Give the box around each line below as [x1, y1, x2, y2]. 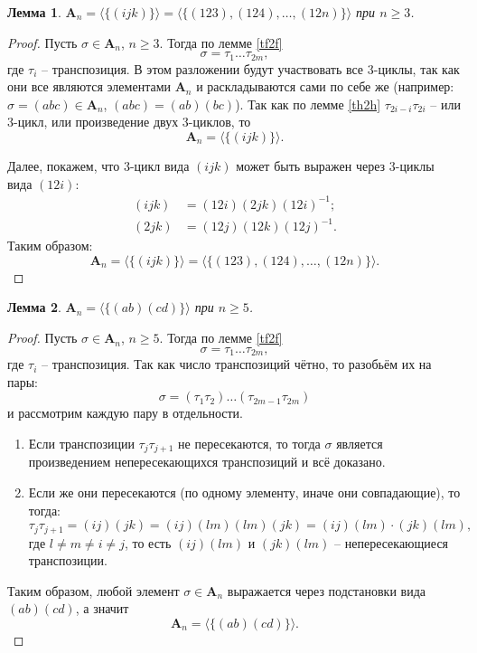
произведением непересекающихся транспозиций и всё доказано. [28, 452, 386, 471]
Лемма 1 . [7, 3, 61, 21]
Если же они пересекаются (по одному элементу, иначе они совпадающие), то [28, 482, 461, 501]
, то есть [124, 533, 172, 552]
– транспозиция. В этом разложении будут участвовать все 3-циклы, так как [42, 59, 460, 78]
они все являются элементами [7, 77, 171, 96]
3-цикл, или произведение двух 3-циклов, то [7, 112, 251, 131]
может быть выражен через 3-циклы [236, 156, 435, 175]
